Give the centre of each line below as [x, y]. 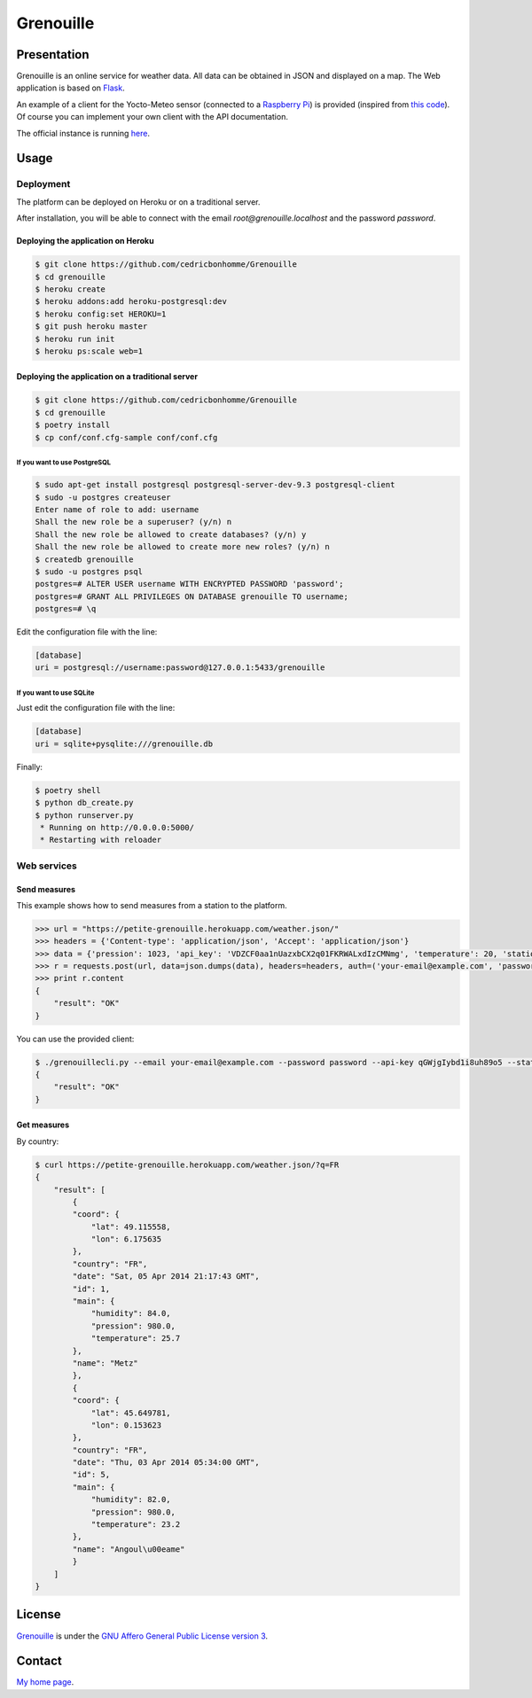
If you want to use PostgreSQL [63, 463]
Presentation [53, 55]
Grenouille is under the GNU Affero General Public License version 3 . [142, 1636]
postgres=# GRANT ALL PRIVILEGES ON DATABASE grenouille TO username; [192, 596]
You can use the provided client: [75, 1039]
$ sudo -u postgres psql [89, 571]
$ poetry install [73, 425]
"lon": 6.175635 [126, 1239]
